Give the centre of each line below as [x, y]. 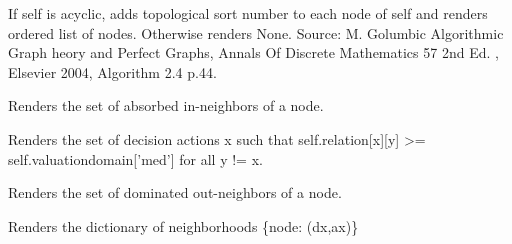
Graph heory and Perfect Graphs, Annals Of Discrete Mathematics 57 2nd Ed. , [253, 52]
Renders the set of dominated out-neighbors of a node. [175, 192]
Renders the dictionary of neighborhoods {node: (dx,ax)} [183, 225]
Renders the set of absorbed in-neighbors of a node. [166, 105]
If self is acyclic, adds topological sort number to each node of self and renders [248, 13]
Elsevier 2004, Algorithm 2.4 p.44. [112, 71]
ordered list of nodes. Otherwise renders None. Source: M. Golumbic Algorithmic [256, 32]
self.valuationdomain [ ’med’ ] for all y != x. [135, 158]
